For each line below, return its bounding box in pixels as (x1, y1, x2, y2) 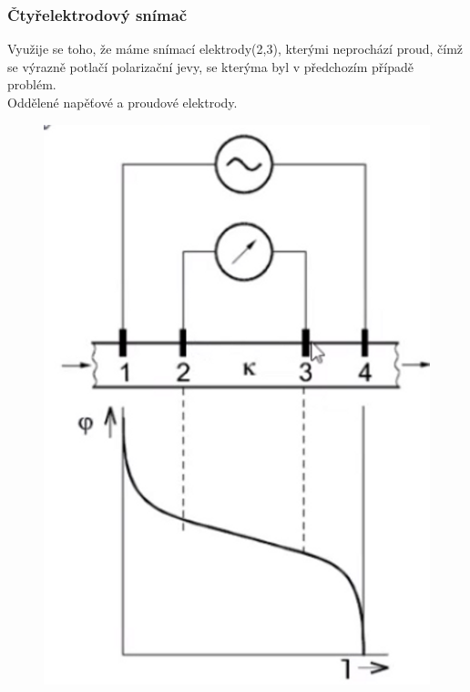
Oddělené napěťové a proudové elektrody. (7, 93, 238, 111)
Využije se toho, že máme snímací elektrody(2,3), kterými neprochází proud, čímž (7, 39, 464, 58)
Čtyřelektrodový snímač (7, 3, 188, 26)
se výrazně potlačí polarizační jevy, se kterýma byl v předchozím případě (7, 57, 414, 76)
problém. (7, 75, 56, 94)
